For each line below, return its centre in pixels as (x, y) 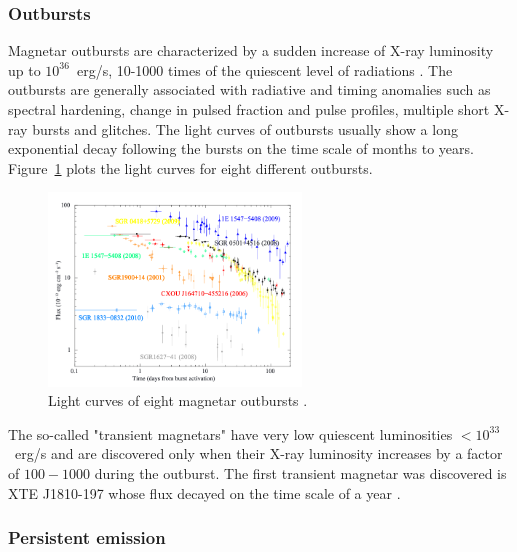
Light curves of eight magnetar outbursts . (178, 400)
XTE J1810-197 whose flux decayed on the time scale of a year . (204, 492)
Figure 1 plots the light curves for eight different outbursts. (190, 167)
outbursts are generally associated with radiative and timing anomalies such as (249, 89)
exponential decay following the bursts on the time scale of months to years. (241, 148)
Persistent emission (87, 537)
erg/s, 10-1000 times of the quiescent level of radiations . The (264, 69)
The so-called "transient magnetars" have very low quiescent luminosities (230, 433)
